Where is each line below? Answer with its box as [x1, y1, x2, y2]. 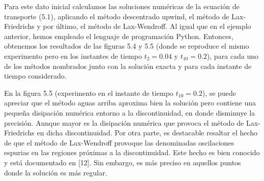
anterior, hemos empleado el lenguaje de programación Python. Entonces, [4, 30, 233, 41]
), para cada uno [207, 50, 259, 61]
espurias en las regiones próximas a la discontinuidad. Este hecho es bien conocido [4, 147, 260, 158]
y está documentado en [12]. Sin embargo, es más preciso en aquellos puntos [4, 157, 241, 167]
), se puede [202, 87, 236, 98]
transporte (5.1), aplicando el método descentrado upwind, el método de [4, 11, 229, 21]
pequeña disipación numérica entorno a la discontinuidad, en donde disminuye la [4, 107, 255, 118]
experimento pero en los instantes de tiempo [4, 50, 142, 61]
